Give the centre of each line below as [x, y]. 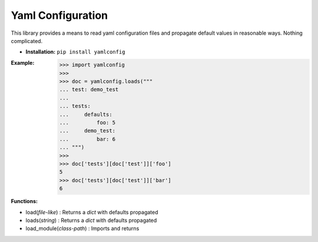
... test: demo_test [89, 89]
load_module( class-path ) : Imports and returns [82, 228]
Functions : [24, 201]
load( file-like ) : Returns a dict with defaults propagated [92, 212]
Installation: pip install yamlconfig [75, 52]
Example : [23, 62]
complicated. [27, 41]
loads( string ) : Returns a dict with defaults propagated [91, 220]
